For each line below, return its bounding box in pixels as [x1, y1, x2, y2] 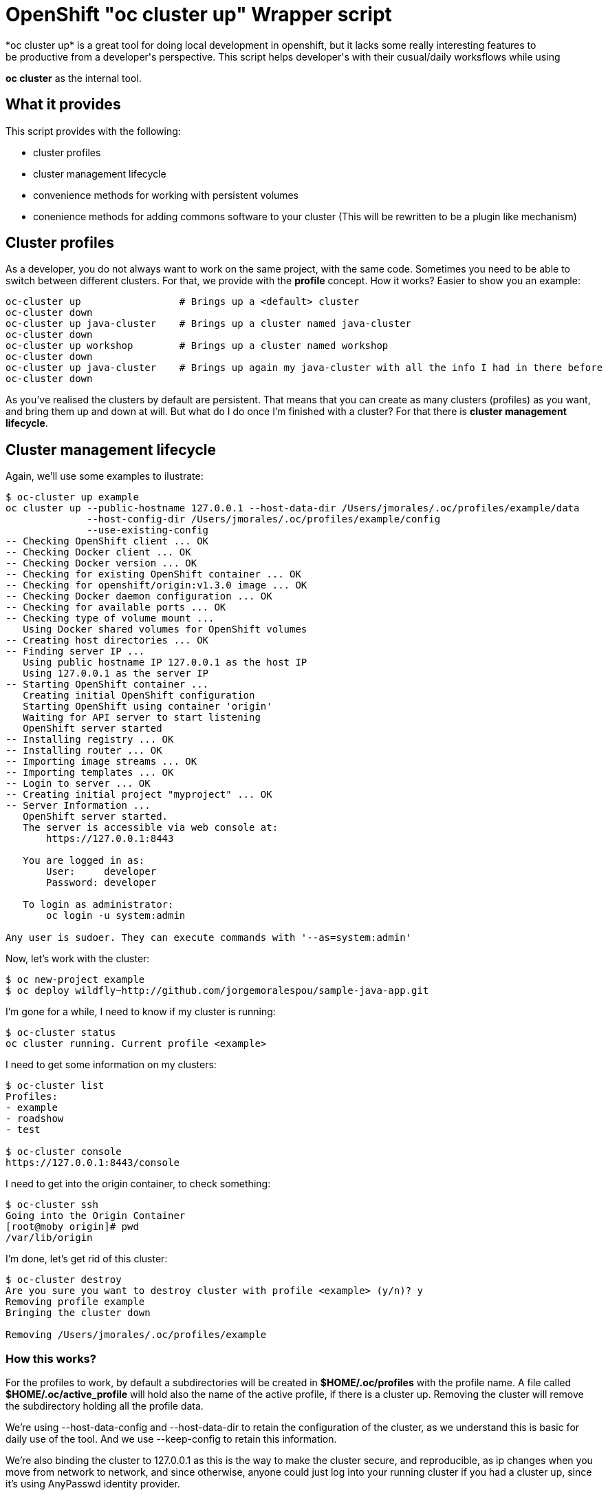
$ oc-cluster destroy [6, 1274, 122, 1286]
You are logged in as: [23, 855, 145, 867]
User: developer [46, 866, 157, 878]
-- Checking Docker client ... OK [6, 547, 191, 558]
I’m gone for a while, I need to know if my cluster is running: [6, 1006, 276, 1018]
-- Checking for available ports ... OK [6, 602, 226, 613]
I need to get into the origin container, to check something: [6, 1178, 271, 1190]
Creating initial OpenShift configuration [23, 690, 255, 701]
